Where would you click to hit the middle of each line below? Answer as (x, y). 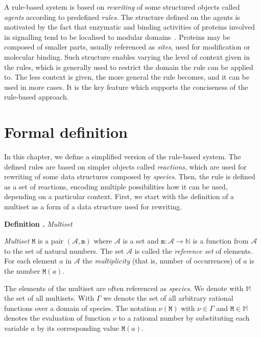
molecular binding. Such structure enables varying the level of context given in (127, 56)
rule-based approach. (37, 97)
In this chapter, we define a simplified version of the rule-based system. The (123, 157)
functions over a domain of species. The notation (80, 308)
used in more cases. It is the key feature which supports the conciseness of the (126, 87)
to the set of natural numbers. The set (64, 250)
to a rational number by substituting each (184, 318)
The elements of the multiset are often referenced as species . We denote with (124, 288)
